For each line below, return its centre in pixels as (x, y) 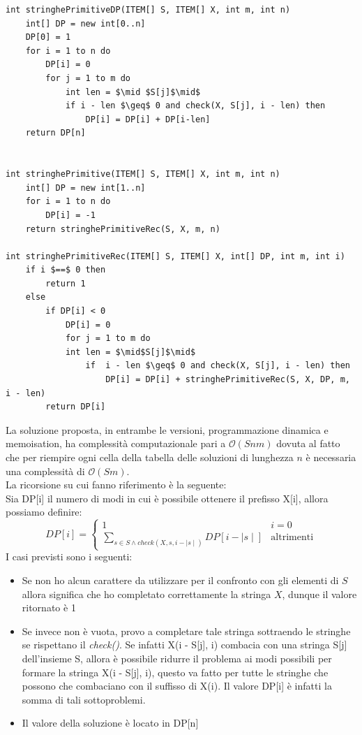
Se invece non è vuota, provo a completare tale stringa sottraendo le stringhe (186, 631)
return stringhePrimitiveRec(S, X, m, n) (123, 229)
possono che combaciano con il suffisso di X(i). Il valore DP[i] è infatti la (177, 686)
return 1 (66, 283)
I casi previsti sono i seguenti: (69, 556)
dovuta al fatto (308, 443)
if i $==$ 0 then (66, 270)
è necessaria (331, 457)
